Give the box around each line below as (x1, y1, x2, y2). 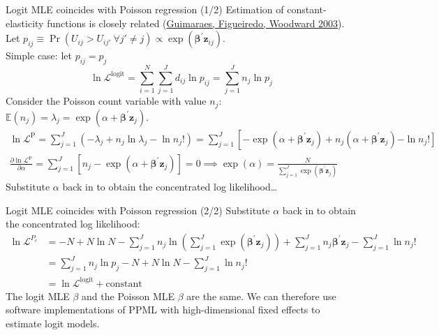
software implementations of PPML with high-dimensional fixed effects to (6, 302, 320, 317)
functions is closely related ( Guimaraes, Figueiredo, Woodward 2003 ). (47, 15, 345, 30)
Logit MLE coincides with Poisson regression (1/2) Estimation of (6, 2, 284, 16)
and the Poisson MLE (82, 288, 175, 303)
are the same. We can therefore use (186, 288, 336, 303)
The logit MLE (6, 288, 70, 303)
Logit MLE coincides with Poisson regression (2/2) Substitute (6, 202, 270, 217)
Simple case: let (6, 48, 72, 63)
